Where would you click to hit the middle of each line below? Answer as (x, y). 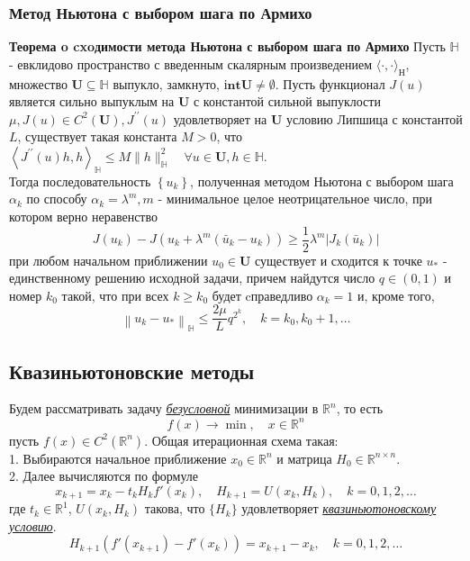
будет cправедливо (262, 295)
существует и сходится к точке (339, 260)
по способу (57, 199)
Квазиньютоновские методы (132, 371)
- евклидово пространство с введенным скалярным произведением (191, 63)
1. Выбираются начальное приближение (118, 458)
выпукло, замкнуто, (166, 83)
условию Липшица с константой (375, 118)
